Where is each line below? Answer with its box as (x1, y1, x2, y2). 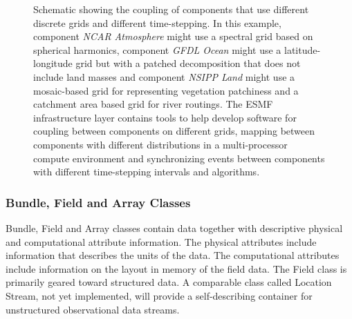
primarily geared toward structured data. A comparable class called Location (6, 275, 332, 289)
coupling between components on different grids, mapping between (33, 124, 315, 138)
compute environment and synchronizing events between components (33, 151, 325, 165)
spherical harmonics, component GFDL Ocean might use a (33, 42, 281, 57)
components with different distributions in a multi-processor (33, 137, 288, 151)
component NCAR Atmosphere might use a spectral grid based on (33, 29, 313, 43)
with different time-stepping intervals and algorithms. (33, 164, 260, 179)
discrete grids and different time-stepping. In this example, (33, 15, 281, 30)
